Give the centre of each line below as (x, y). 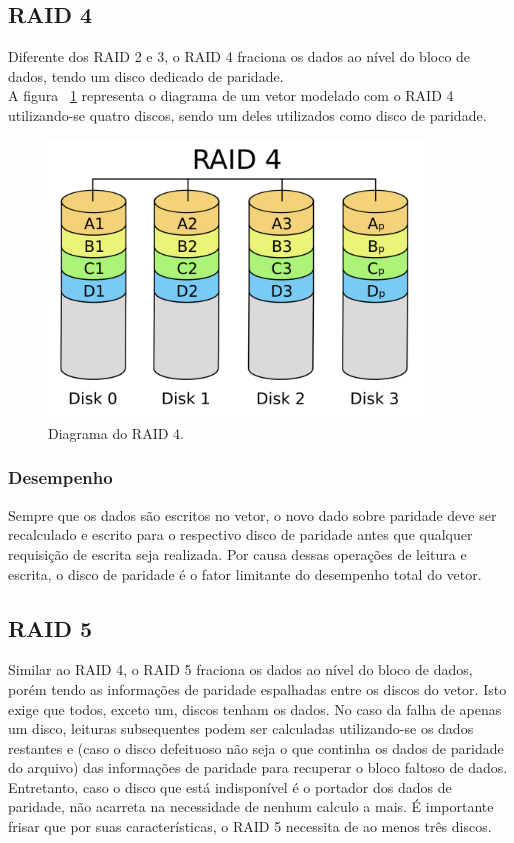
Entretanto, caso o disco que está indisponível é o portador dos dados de (230, 786)
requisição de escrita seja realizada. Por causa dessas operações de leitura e (237, 553)
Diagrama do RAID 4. (116, 432)
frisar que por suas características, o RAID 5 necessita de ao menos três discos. (250, 826)
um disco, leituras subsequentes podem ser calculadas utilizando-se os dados (241, 728)
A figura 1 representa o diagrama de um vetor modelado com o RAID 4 (231, 95)
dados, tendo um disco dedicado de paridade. (146, 75)
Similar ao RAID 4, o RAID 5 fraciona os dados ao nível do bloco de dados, (240, 669)
